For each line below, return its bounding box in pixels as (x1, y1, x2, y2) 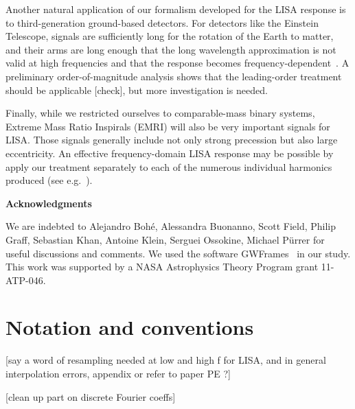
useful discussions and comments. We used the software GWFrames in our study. (5, 246, 351, 260)
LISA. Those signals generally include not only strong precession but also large (5, 132, 338, 147)
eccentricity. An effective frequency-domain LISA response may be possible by (5, 145, 334, 160)
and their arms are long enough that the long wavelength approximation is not (5, 42, 336, 56)
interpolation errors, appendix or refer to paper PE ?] (5, 366, 231, 380)
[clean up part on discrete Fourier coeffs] (5, 389, 176, 404)
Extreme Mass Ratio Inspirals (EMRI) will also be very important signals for (5, 119, 330, 133)
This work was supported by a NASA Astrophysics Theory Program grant (5, 259, 319, 274)
